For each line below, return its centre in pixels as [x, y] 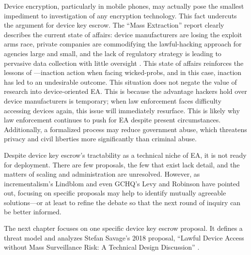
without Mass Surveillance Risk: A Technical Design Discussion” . [102, 247]
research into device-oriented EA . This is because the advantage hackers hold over [125, 91]
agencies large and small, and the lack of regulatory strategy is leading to [113, 53]
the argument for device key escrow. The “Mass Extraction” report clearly [114, 25]
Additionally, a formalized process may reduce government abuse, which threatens [125, 129]
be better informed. [33, 212]
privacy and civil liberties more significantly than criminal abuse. [100, 139]
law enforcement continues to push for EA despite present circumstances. [112, 120]
